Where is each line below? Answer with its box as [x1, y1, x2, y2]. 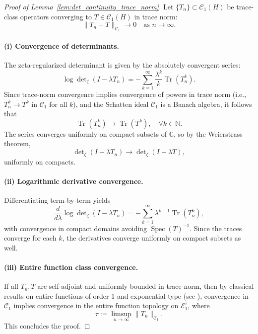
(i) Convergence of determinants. [4, 40, 120, 51]
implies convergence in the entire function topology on [13, 300, 179, 311]
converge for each [4, 233, 57, 243]
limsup [111, 310, 131, 318]
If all [4, 281, 18, 291]
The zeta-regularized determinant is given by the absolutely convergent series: [4, 60, 241, 70]
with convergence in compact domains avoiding [4, 223, 147, 233]
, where [188, 300, 210, 311]
